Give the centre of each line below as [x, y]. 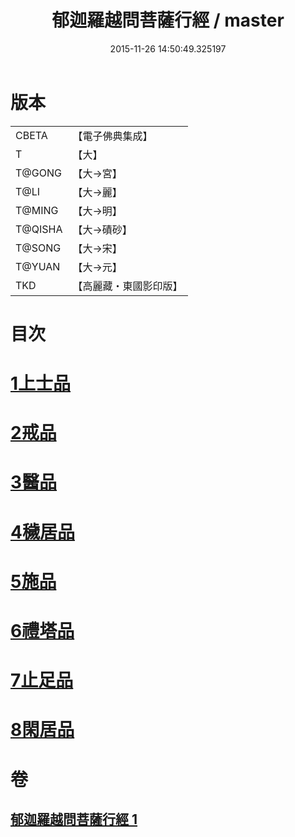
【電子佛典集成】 [112, 136]
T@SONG [38, 248]
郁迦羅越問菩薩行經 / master [168, 20]
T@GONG [38, 173]
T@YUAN [38, 266]
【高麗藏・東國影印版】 [127, 286]
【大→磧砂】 [102, 229]
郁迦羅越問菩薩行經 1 [74, 819]
